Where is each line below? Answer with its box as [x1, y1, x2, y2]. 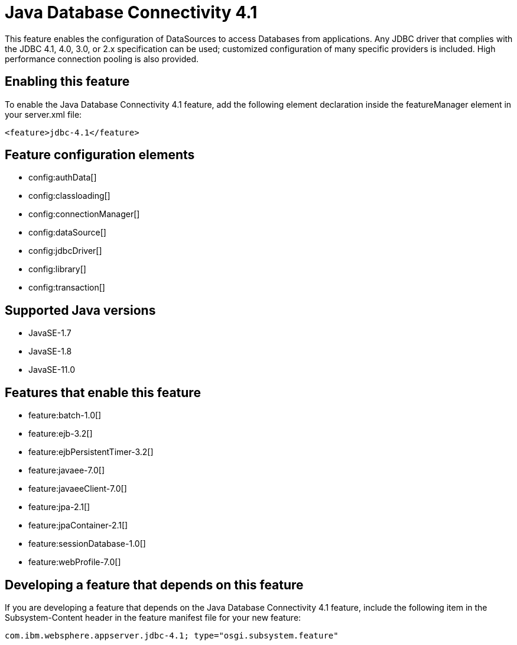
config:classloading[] [28, 191, 110, 201]
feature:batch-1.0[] [28, 410, 102, 421]
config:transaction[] [28, 282, 105, 293]
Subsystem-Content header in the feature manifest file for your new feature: [5, 612, 301, 623]
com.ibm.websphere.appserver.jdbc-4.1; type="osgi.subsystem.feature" [5, 630, 339, 640]
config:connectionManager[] [28, 209, 140, 220]
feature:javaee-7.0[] [28, 465, 105, 476]
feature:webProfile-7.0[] [28, 557, 121, 567]
